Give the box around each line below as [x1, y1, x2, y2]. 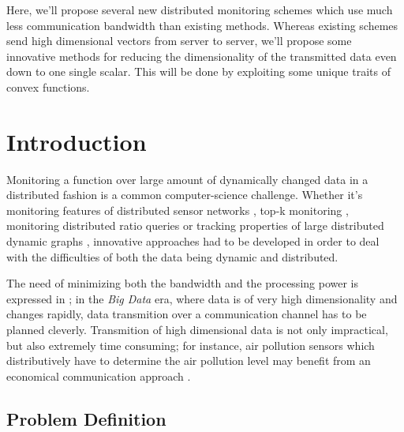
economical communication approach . [6, 367, 191, 384]
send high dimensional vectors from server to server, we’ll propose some [6, 32, 352, 49]
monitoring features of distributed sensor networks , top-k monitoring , [6, 201, 349, 218]
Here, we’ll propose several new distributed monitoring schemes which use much [6, 2, 393, 17]
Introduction [6, 125, 147, 157]
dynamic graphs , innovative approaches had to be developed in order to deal [6, 233, 380, 250]
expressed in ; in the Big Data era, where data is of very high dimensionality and [6, 290, 398, 306]
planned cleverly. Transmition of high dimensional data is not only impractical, [6, 321, 388, 338]
